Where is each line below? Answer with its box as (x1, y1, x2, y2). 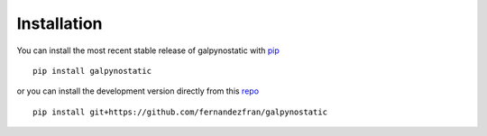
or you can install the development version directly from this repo (16, 86, 260, 96)
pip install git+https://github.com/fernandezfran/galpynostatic (32, 106, 328, 117)
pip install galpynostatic (32, 66, 152, 76)
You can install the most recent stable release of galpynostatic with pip (16, 45, 280, 56)
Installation (16, 14, 103, 33)
